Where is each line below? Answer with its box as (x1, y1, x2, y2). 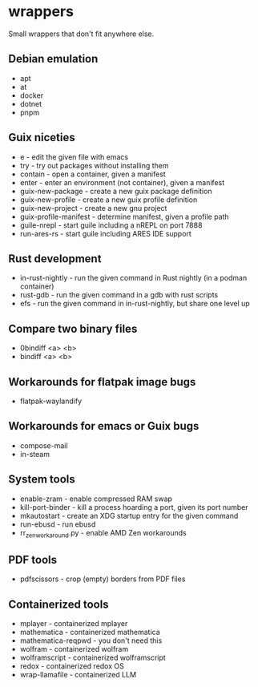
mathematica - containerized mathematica (19, 628, 160, 637)
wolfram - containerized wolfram (19, 645, 129, 654)
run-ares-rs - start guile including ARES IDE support (19, 228, 192, 238)
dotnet (19, 99, 42, 108)
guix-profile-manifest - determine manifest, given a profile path (19, 212, 230, 221)
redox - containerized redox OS (19, 661, 124, 671)
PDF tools (8, 552, 58, 567)
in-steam (19, 449, 50, 459)
